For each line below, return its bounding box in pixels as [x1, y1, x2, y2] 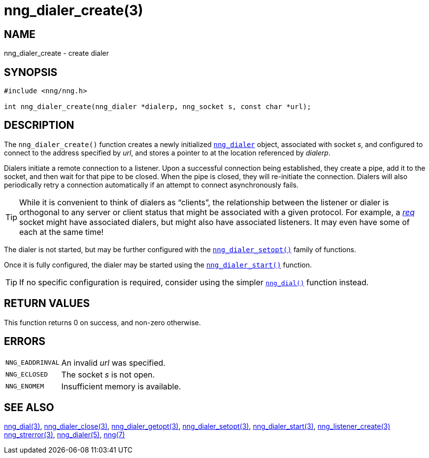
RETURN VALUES [4, 297, 90, 310]
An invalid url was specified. [61, 357, 165, 368]
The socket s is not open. [61, 369, 155, 380]
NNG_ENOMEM [5, 382, 44, 390]
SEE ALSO [4, 401, 54, 414]
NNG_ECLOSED [5, 371, 48, 379]
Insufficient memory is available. [61, 381, 181, 391]
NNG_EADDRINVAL [5, 359, 60, 367]
